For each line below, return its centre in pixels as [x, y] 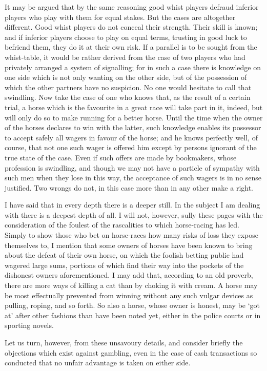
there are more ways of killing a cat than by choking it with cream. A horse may [131, 285]
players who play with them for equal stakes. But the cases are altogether [120, 17]
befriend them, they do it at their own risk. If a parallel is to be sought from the [131, 47]
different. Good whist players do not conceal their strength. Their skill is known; [131, 27]
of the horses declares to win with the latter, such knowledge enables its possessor [133, 127]
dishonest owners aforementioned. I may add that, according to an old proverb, [129, 275]
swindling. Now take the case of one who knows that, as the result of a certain [128, 97]
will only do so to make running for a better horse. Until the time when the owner [134, 117]
